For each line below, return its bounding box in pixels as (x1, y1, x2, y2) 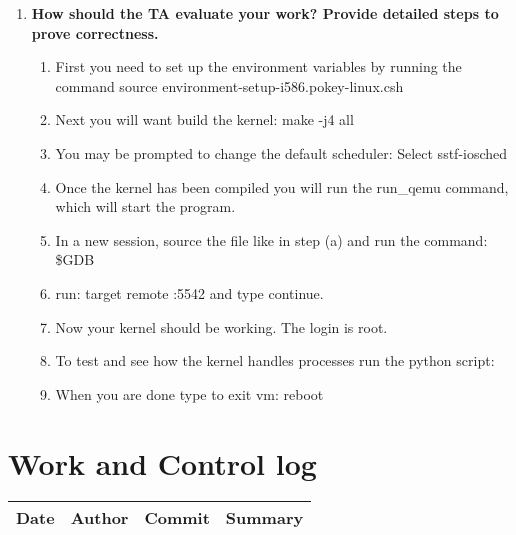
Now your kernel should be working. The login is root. (55, 316, 388, 337)
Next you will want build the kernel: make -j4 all (55, 109, 354, 130)
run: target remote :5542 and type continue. (55, 282, 324, 303)
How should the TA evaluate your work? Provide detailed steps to (31, 3, 499, 23)
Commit (144, 506, 210, 530)
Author (70, 506, 129, 530)
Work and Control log (8, 442, 317, 483)
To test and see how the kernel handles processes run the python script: (55, 350, 495, 371)
